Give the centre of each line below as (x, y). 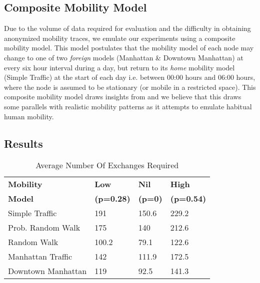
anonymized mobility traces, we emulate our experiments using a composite (120, 38)
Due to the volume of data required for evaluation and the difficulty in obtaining (127, 28)
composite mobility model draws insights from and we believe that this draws (123, 97)
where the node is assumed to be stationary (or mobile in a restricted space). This (130, 87)
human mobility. (29, 116)
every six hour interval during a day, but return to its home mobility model (119, 67)
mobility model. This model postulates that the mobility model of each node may (129, 48)
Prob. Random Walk (44, 228)
